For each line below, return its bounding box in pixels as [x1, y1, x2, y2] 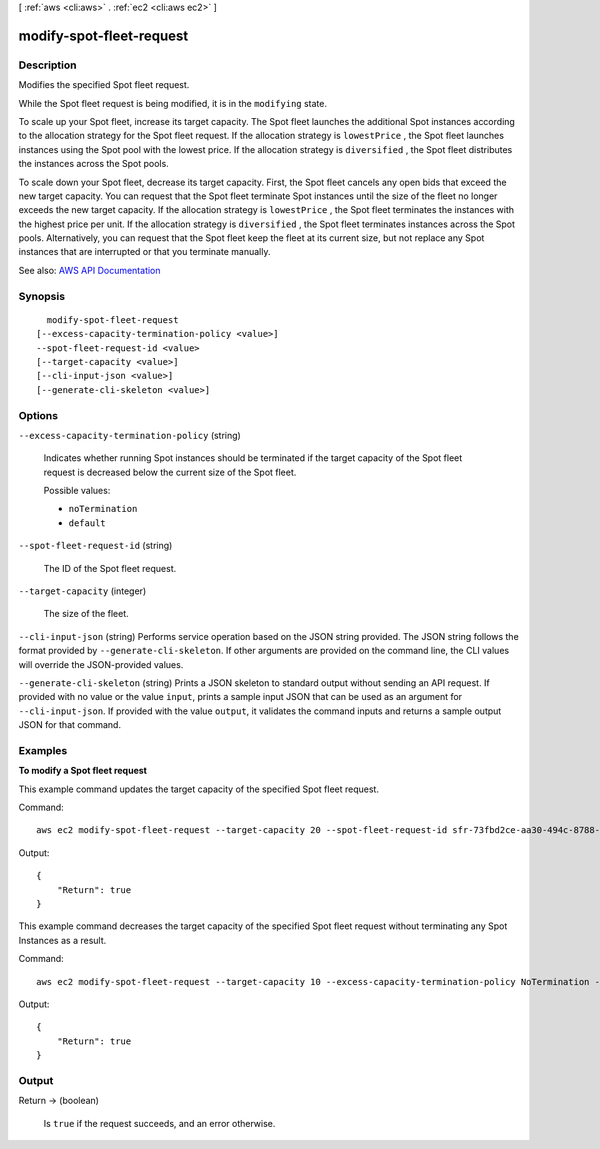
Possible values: [43, 485, 111, 497]
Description [18, 58, 77, 72]
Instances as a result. [18, 934, 107, 946]
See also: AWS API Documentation [18, 264, 161, 276]
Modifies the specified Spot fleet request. [18, 79, 190, 91]
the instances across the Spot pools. [18, 158, 169, 170]
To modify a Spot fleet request [18, 765, 147, 777]
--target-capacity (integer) [18, 585, 147, 597]
